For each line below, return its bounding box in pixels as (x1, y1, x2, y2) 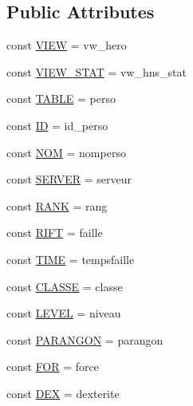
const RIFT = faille (6, 224, 103, 241)
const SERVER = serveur (6, 171, 132, 187)
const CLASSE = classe (6, 278, 123, 294)
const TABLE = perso (6, 90, 116, 107)
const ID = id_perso (6, 116, 108, 133)
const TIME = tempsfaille (6, 250, 135, 267)
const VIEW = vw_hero (6, 37, 127, 53)
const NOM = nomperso (6, 144, 126, 160)
